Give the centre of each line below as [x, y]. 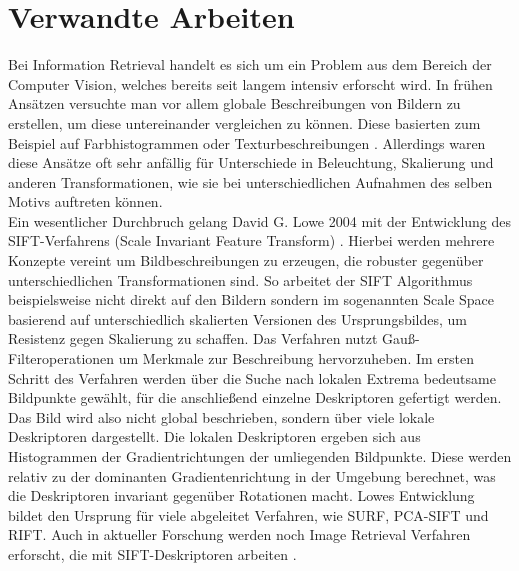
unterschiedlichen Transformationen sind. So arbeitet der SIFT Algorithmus [240, 279]
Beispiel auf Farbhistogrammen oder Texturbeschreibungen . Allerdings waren [247, 142]
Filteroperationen [61, 358]
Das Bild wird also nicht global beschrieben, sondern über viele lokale [221, 416]
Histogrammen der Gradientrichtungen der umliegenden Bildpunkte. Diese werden [260, 456]
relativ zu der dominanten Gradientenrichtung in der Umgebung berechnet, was [252, 475]
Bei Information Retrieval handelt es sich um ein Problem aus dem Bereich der [250, 64]
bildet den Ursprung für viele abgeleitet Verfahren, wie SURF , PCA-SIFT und [248, 514]
